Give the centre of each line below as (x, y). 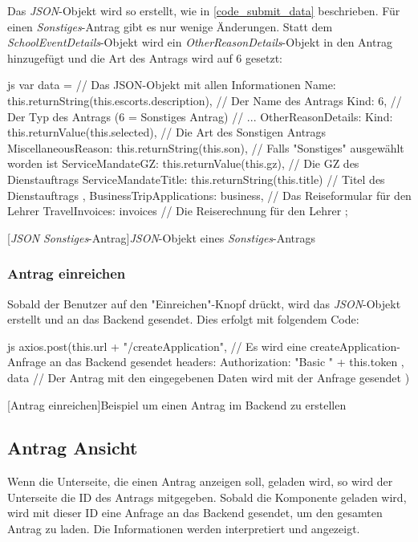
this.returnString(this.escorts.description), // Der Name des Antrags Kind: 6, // (205, 100)
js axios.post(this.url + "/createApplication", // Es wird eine (157, 346)
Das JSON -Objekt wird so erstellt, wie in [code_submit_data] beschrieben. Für (204, 10)
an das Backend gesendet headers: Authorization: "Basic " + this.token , (227, 362)
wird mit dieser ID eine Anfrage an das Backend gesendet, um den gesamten (195, 513)
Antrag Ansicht (73, 448)
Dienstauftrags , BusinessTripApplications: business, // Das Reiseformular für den (209, 195)
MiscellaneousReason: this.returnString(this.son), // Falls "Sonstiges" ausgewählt (206, 147)
